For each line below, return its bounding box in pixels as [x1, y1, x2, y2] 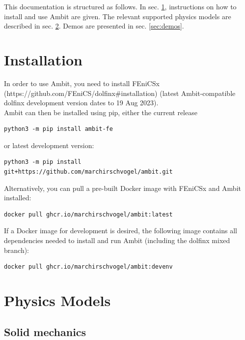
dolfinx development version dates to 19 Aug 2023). [4, 97, 159, 108]
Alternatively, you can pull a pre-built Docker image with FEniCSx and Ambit [4, 183, 241, 193]
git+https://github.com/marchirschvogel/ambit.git [4, 168, 173, 176]
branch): [4, 245, 29, 255]
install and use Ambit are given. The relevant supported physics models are [4, 11, 231, 21]
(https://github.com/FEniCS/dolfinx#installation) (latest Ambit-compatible [4, 88, 236, 98]
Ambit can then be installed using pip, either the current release [4, 107, 197, 117]
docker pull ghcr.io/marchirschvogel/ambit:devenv [4, 263, 173, 271]
